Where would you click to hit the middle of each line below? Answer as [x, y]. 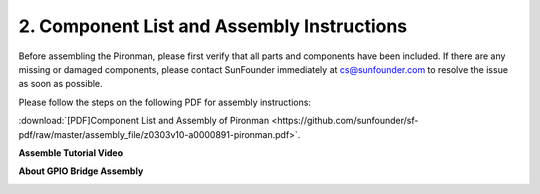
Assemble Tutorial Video [71, 152]
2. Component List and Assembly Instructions [213, 26]
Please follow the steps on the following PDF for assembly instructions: [165, 102]
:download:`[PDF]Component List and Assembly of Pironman [144, 121]
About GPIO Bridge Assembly [81, 171]
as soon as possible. [61, 84]
